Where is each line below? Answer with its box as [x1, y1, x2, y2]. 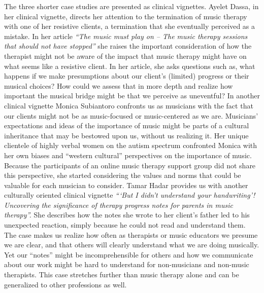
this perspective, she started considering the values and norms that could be [4, 170, 241, 180]
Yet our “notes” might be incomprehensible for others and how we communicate [4, 249, 253, 260]
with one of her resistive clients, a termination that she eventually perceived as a [4, 21, 255, 31]
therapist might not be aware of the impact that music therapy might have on [4, 50, 247, 61]
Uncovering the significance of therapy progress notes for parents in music [4, 199, 233, 210]
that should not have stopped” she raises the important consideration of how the [4, 41, 252, 51]
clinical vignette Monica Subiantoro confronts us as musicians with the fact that [4, 100, 253, 111]
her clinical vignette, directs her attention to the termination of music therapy [4, 11, 247, 21]
